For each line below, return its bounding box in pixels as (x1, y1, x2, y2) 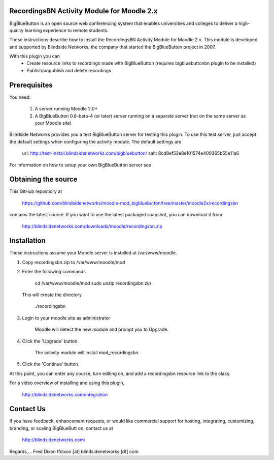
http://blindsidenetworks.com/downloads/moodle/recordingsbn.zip (22, 223, 162, 229)
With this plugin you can (9, 53, 60, 60)
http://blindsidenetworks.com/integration (22, 391, 108, 397)
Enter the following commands (22, 269, 86, 275)
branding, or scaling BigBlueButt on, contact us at (9, 425, 114, 431)
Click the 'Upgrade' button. (22, 338, 79, 344)
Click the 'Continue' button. (22, 361, 80, 367)
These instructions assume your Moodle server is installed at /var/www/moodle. (9, 250, 177, 256)
